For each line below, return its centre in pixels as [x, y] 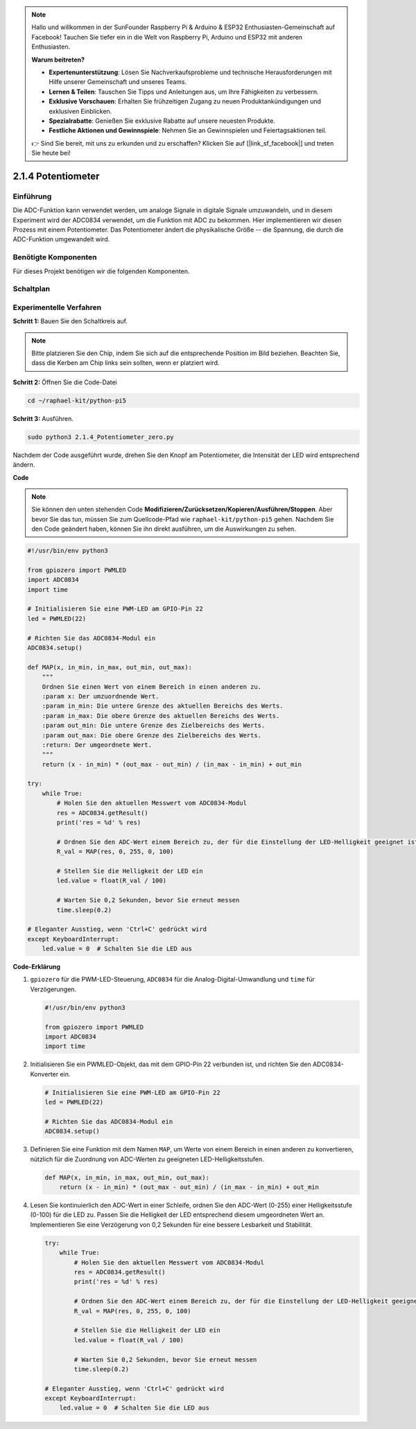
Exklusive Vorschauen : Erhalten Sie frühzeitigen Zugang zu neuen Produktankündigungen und [185, 101]
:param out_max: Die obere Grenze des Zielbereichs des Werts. [152, 735]
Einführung [32, 196]
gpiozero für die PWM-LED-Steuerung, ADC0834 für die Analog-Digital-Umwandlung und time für [173, 979]
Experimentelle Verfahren [57, 307]
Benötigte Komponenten [55, 257]
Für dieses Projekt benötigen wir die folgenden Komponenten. [101, 271]
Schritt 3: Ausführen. [43, 418]
